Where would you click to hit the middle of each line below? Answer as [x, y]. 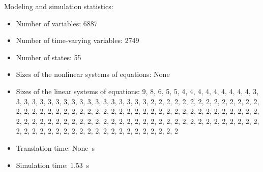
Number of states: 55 [49, 57]
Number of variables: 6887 [57, 23]
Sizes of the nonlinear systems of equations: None [93, 74]
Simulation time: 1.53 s [53, 165]
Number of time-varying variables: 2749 [78, 40]
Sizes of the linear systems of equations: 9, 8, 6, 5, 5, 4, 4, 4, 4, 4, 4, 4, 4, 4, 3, [137, 91]
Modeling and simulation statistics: [59, 6]
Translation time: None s [55, 147]
